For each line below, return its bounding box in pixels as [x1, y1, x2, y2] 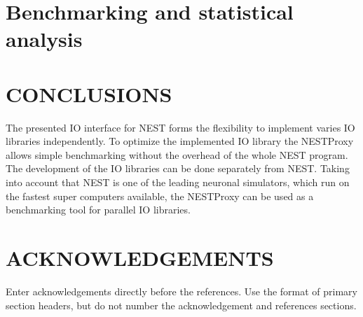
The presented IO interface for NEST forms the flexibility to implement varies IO [6, 120, 355, 134]
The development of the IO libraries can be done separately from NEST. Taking [6, 161, 350, 176]
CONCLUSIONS [6, 79, 172, 108]
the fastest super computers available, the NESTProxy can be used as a [6, 188, 314, 203]
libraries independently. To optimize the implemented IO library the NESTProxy [6, 134, 354, 148]
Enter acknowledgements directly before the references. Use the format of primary [6, 283, 357, 298]
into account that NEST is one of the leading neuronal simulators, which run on [6, 175, 350, 190]
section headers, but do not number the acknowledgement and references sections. [6, 297, 357, 312]
